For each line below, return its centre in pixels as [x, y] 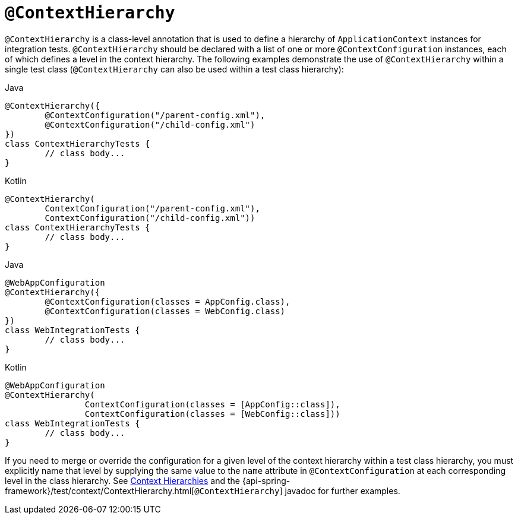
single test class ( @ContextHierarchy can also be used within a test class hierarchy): [174, 69]
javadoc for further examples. [342, 490]
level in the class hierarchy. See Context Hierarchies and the [123, 480]
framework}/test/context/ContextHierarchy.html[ [100, 490]
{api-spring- [266, 480]
